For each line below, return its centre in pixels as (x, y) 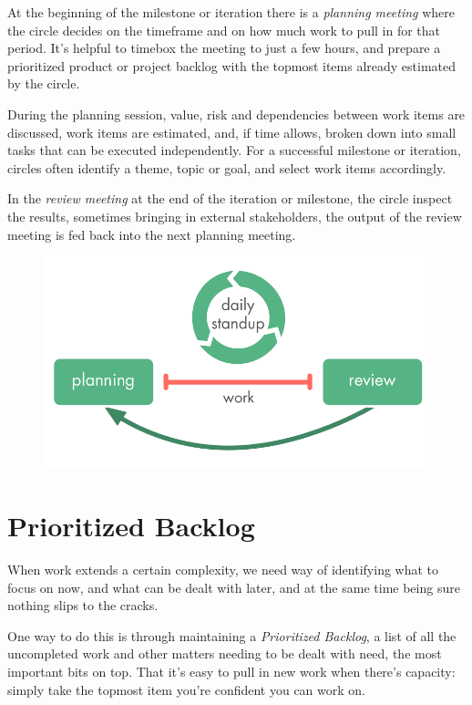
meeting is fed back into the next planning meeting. (152, 234)
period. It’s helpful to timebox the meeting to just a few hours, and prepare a (224, 48)
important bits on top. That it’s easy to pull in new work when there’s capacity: (231, 672)
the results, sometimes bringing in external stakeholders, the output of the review (235, 216)
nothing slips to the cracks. (83, 605)
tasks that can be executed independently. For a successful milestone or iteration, (234, 150)
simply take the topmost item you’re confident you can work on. (186, 689)
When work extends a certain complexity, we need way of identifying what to (223, 570)
